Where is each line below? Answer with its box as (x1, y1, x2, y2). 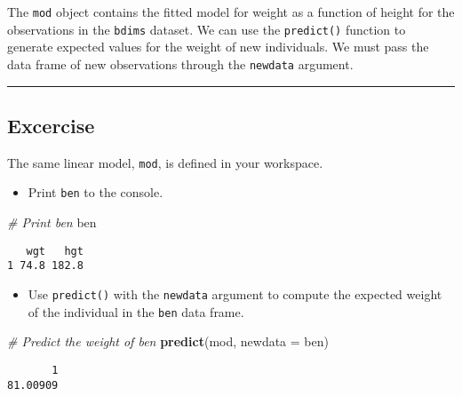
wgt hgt (26, 244, 84, 257)
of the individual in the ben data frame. (28, 302, 244, 321)
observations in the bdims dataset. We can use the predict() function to (7, 20, 406, 38)
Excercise (7, 111, 95, 139)
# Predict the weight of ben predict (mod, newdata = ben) (7, 332, 329, 351)
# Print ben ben (7, 213, 97, 232)
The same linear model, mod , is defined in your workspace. (7, 153, 323, 171)
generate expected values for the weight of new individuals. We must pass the (7, 37, 429, 56)
